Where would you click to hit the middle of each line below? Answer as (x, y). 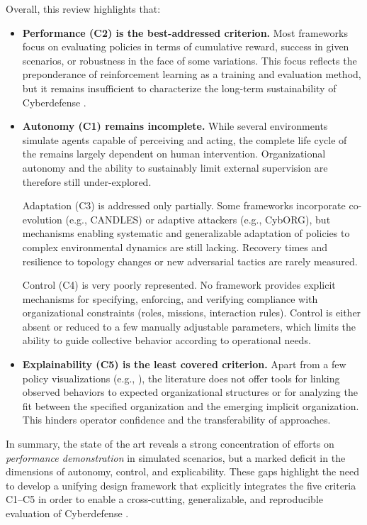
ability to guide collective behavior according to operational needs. (166, 340)
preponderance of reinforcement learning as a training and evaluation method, (192, 74)
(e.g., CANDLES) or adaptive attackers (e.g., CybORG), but (198, 219)
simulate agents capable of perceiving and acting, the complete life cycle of (185, 139)
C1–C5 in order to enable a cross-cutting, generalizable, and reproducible (165, 499)
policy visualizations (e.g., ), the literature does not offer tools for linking (181, 378)
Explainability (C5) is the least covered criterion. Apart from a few (184, 364)
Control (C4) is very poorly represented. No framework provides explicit (179, 285)
